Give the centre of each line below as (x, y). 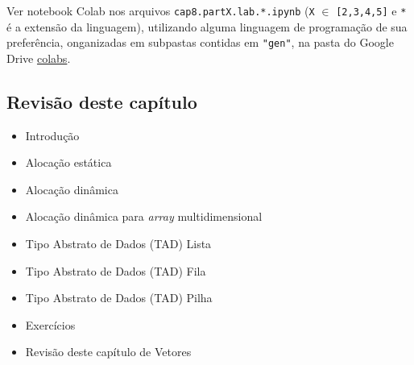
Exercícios (50, 324)
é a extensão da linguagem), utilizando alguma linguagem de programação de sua (207, 26)
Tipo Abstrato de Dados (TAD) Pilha (119, 298)
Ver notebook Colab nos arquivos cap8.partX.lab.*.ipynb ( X (161, 10)
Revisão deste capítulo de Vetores (108, 352)
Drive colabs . (39, 58)
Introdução (52, 135)
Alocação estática (68, 162)
